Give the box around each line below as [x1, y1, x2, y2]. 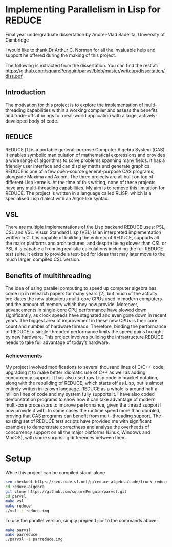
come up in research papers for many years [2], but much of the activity [5, 291, 158, 297]
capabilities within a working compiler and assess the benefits [26, 107, 158, 113]
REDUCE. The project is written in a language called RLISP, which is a [5, 190, 152, 196]
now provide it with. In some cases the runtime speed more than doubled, [5, 408, 161, 414]
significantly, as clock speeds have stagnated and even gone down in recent [5, 312, 167, 318]
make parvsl [5, 527, 31, 533]
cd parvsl [5, 494, 27, 499]
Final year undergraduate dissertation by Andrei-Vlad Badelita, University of [5, 31, 165, 37]
